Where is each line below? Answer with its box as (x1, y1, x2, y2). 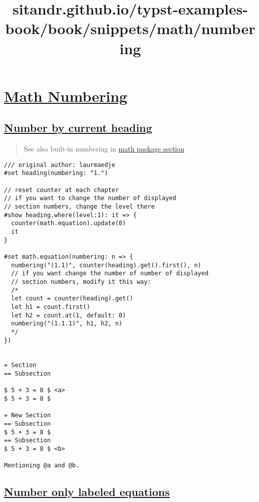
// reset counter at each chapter (4, 186, 119, 194)
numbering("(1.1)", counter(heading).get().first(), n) (11, 261, 201, 269)
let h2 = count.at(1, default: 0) (11, 311, 126, 319)
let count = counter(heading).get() (11, 295, 133, 302)
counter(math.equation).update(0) (11, 220, 126, 227)
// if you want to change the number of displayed (4, 195, 176, 202)
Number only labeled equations (4, 484, 170, 499)
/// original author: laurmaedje (4, 161, 115, 169)
